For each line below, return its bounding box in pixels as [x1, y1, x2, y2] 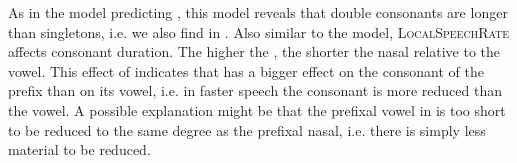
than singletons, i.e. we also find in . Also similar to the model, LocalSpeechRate [8, 21, 510, 42]
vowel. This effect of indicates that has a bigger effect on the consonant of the [8, 60, 484, 81]
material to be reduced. [8, 139, 151, 160]
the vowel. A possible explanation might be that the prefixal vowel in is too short [8, 99, 506, 120]
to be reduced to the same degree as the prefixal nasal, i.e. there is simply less [8, 119, 486, 140]
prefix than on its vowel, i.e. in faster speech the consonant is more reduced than [8, 80, 503, 101]
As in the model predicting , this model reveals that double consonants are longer [8, 2, 508, 22]
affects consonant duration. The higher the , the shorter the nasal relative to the [8, 41, 501, 62]
